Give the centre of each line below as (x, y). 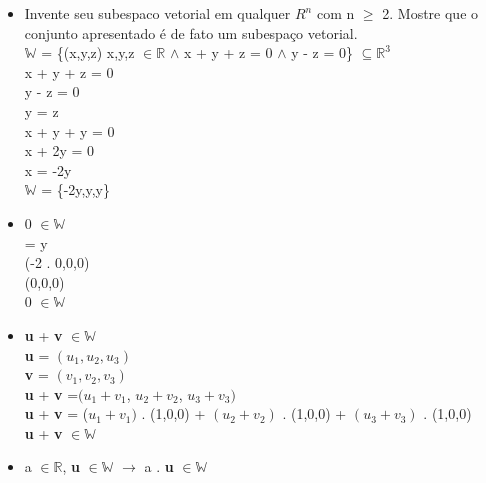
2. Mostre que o (430, 13)
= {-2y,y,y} (75, 189)
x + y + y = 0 (69, 130)
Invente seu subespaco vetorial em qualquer (157, 13)
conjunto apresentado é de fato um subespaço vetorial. (191, 32)
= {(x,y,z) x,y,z (88, 52)
